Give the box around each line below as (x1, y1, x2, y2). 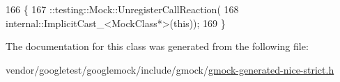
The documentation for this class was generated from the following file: (6, 39, 309, 54)
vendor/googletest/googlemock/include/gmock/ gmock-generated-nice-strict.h (6, 62, 334, 76)
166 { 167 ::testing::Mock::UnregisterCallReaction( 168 (6, 2, 239, 16)
